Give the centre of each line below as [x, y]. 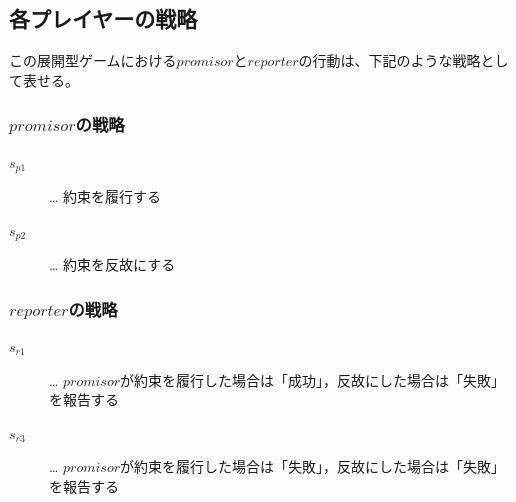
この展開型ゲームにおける [93, 60]
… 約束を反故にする [112, 264]
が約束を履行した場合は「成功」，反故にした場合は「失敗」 [313, 379]
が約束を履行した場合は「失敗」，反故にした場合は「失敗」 [313, 466]
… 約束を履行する [105, 196]
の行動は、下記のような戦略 [389, 60]
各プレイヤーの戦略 [103, 18]
